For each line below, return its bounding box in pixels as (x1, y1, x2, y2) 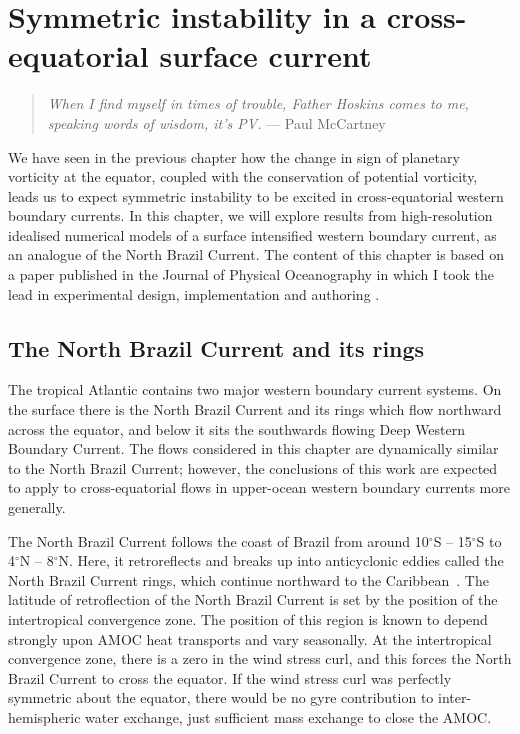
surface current (159, 35, 372, 76)
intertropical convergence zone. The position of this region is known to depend (8, 608, 488, 629)
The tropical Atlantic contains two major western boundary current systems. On (8, 379, 502, 400)
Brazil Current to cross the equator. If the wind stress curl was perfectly (8, 667, 452, 688)
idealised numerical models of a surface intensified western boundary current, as (8, 224, 497, 245)
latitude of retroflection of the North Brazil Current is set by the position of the (8, 589, 498, 610)
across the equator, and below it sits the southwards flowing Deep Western (8, 418, 466, 439)
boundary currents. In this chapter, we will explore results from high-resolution (8, 205, 493, 226)
